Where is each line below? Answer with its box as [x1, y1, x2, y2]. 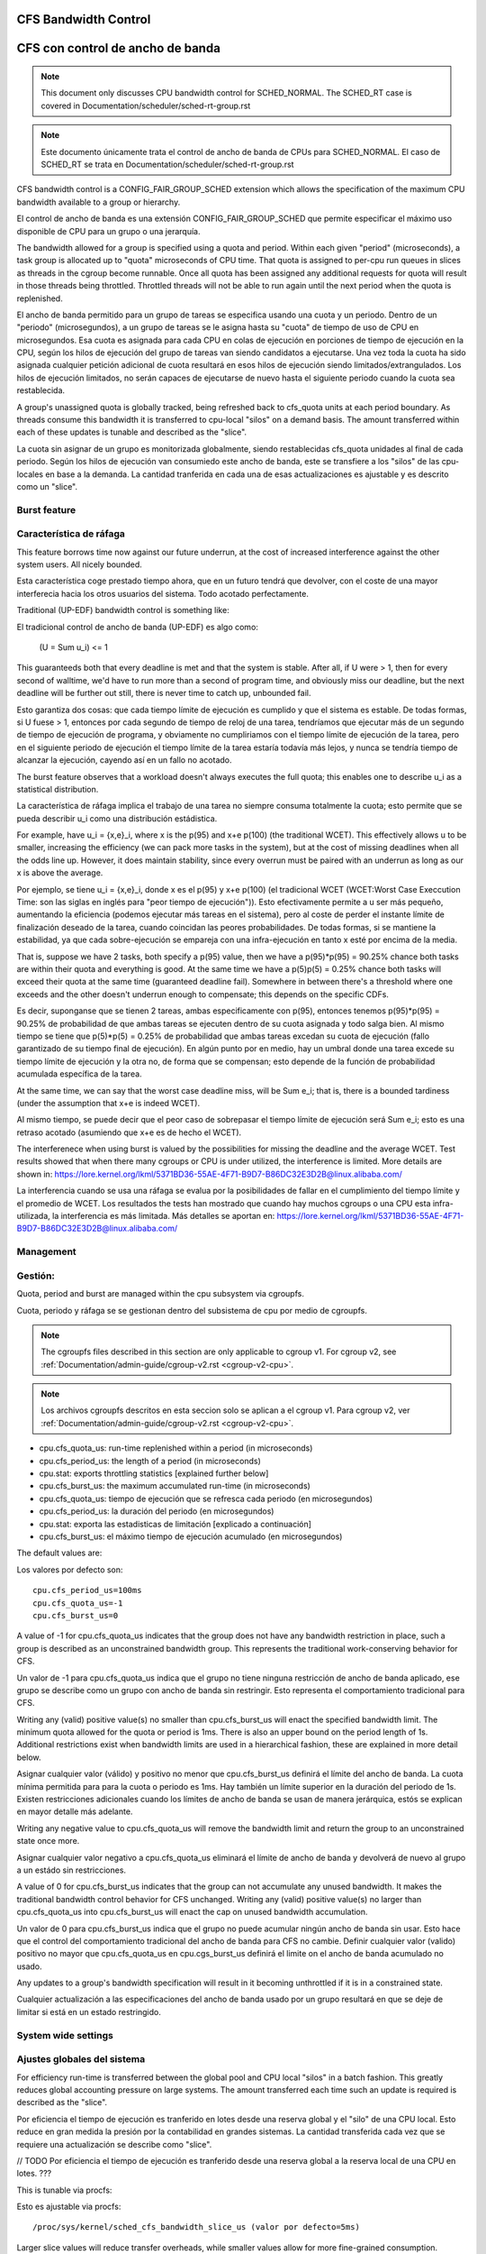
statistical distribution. [16, 783, 99, 794]
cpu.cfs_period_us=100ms [32, 1585, 142, 1596]
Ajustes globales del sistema [16, 2053, 146, 2066]
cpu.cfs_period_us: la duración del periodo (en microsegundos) [39, 1506, 274, 1516]
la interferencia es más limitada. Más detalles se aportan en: [52, 1211, 275, 1222]
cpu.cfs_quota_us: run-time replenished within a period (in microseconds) [39, 1443, 313, 1453]
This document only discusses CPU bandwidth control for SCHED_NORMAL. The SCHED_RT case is [40, 87, 413, 98]
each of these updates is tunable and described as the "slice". [16, 426, 247, 437]
